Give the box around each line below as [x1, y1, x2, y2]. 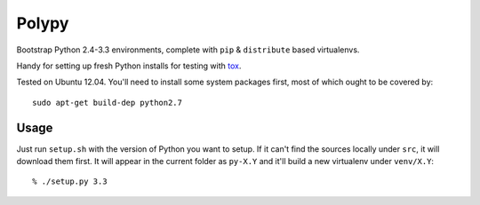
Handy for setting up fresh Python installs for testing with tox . [16, 60, 242, 71]
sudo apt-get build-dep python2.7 [32, 98, 182, 107]
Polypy [16, 13, 69, 33]
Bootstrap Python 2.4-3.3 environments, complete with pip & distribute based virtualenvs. [16, 44, 360, 55]
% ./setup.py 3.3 [32, 177, 108, 186]
